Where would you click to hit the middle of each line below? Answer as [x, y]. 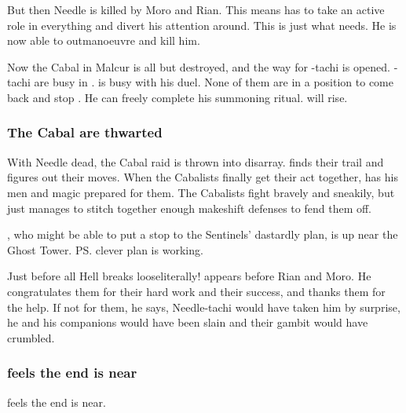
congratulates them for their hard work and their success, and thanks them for [196, 291]
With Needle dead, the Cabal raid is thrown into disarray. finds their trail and [196, 161]
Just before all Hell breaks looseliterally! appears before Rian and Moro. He [189, 276]
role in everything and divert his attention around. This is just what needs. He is [202, 25]
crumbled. [31, 337]
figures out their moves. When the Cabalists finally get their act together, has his [203, 177]
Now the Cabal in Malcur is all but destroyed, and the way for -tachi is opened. [199, 66]
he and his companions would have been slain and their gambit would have [188, 322]
